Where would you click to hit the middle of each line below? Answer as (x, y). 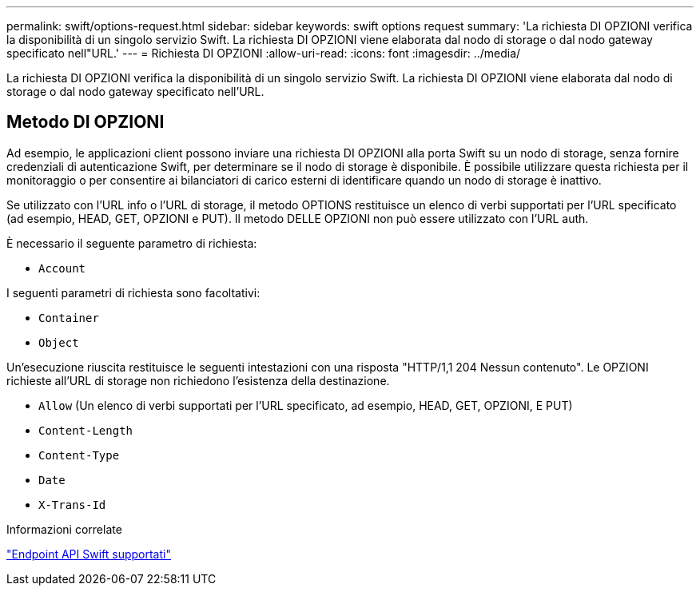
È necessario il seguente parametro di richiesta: (132, 243)
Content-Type (79, 455)
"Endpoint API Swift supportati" (89, 554)
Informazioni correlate (64, 529)
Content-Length (86, 430)
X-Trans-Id (72, 505)
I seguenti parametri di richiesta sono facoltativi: (133, 292)
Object (59, 342)
